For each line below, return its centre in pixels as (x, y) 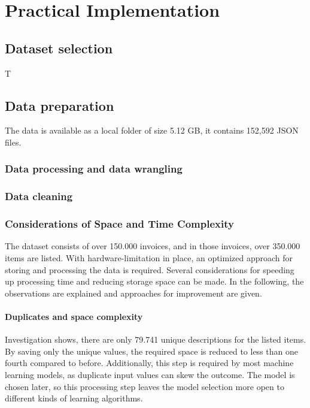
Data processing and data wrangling (94, 169)
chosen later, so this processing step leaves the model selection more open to (145, 386)
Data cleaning (39, 196)
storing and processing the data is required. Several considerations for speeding (150, 269)
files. (13, 142)
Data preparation (60, 105)
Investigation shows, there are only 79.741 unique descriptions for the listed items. (156, 339)
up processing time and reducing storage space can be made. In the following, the (154, 281)
